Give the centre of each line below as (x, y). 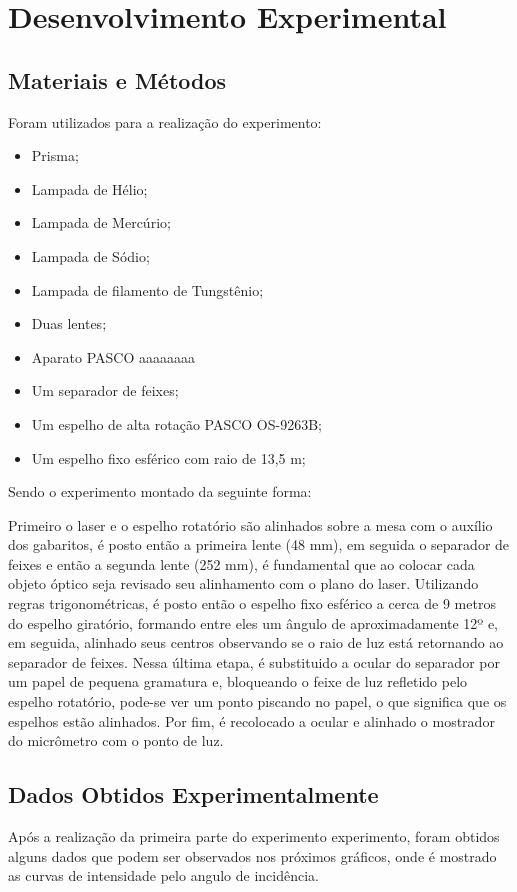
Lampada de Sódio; (90, 255)
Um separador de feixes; (105, 390)
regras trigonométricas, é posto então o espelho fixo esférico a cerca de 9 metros (252, 603)
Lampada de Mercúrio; (101, 222)
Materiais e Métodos (117, 79)
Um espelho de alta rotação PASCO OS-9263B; (177, 423)
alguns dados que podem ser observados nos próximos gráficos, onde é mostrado (252, 855)
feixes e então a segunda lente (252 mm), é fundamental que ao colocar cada (241, 563)
